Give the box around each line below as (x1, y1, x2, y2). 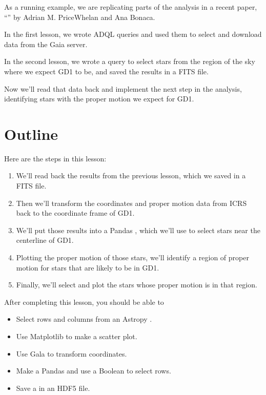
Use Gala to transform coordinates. (16, 348, 127, 359)
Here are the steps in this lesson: (4, 153, 107, 163)
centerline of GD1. (16, 235, 74, 245)
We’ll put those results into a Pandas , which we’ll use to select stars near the (16, 224, 260, 235)
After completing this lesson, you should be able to (4, 296, 164, 307)
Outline (4, 123, 58, 144)
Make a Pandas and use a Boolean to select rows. (16, 365, 171, 376)
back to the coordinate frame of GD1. (16, 207, 135, 218)
